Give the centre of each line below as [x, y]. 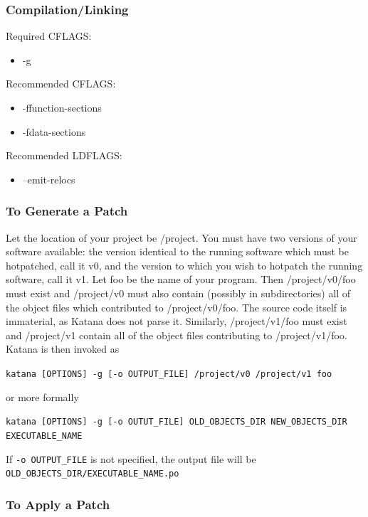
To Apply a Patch [58, 504]
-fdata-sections [54, 131]
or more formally [42, 396]
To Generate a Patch [67, 211]
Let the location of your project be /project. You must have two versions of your [182, 237]
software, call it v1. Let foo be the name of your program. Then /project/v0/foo [181, 279]
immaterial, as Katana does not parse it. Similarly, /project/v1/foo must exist [177, 321]
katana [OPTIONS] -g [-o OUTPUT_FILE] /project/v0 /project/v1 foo [169, 374]
